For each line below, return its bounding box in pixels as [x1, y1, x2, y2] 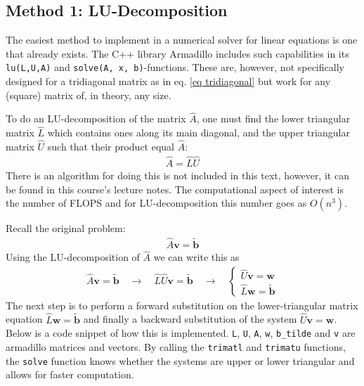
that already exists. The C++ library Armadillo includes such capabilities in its [6, 46, 349, 60]
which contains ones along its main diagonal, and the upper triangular [47, 125, 350, 140]
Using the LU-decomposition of [6, 250, 140, 264]
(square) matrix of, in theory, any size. [6, 87, 171, 102]
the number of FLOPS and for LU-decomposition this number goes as [6, 195, 307, 210]
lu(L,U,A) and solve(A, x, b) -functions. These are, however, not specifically [6, 60, 344, 75]
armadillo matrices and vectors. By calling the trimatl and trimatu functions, [6, 339, 346, 354]
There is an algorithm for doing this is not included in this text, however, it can [6, 167, 349, 182]
